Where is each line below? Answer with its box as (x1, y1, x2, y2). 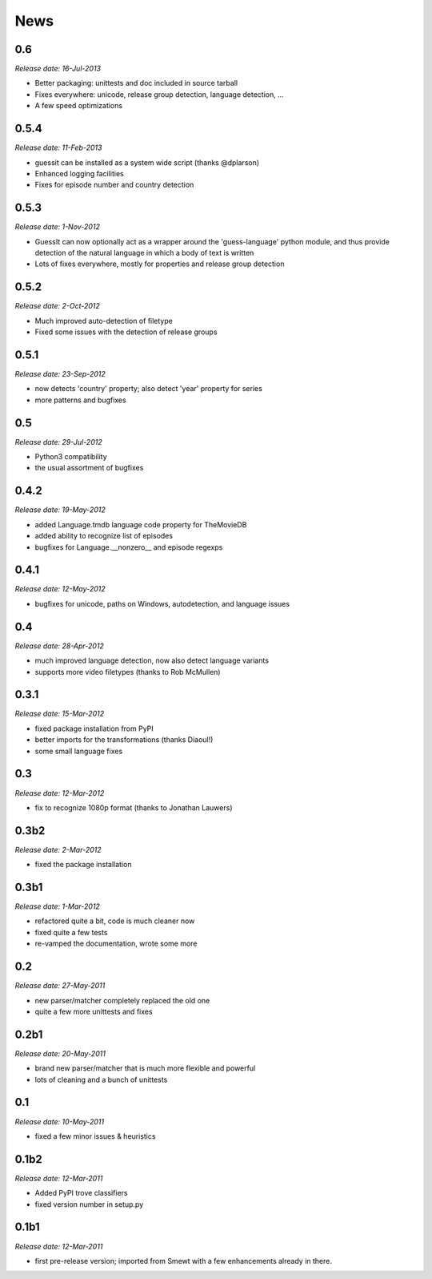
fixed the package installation (34, 860, 132, 869)
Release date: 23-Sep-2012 (14, 369, 106, 378)
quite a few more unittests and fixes (34, 1007, 153, 1016)
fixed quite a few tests (34, 927, 108, 937)
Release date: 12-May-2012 (14, 584, 106, 594)
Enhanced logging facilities (34, 168, 124, 178)
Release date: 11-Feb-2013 (14, 143, 102, 152)
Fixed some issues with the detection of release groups (34, 327, 218, 337)
